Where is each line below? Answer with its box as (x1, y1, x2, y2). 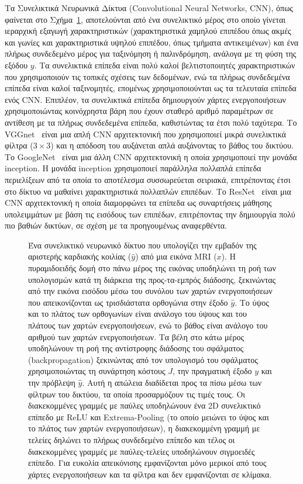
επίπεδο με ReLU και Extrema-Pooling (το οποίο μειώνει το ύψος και (28, 410, 269, 423)
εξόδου (5, 58, 28, 71)
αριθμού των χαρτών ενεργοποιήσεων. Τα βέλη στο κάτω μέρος (28, 330, 245, 343)
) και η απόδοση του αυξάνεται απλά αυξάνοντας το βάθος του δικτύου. (50, 139, 294, 151)
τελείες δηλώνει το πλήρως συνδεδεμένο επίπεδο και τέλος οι (28, 433, 235, 445)
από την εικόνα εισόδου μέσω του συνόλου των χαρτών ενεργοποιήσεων (28, 285, 273, 297)
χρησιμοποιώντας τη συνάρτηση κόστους (28, 365, 166, 377)
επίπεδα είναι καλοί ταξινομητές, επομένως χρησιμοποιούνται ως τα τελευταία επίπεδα (5, 82, 297, 94)
